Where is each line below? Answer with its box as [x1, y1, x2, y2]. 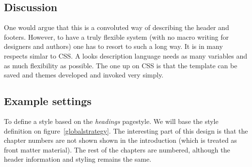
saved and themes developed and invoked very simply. [4, 70, 164, 80]
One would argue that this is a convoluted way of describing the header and [4, 22, 229, 32]
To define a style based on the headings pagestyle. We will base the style [4, 116, 219, 126]
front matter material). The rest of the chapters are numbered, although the [4, 144, 230, 154]
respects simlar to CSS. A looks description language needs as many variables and [4, 50, 248, 61]
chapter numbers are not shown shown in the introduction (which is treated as [4, 135, 237, 145]
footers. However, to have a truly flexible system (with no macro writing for [4, 31, 229, 42]
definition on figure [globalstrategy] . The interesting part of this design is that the [4, 125, 248, 136]
